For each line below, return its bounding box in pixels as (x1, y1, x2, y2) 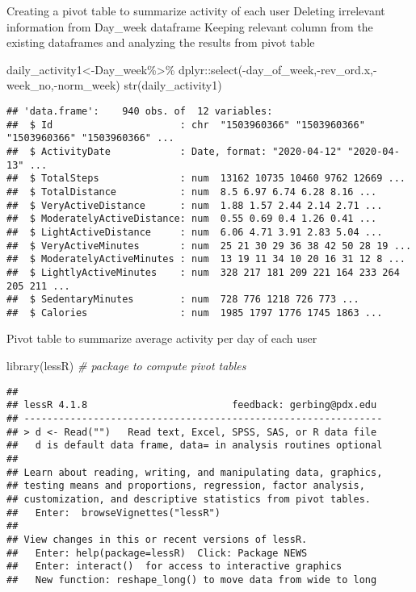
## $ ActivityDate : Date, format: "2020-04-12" (6, 145, 342, 157)
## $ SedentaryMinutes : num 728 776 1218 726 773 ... (6, 294, 359, 306)
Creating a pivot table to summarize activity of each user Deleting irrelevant (6, 2, 385, 19)
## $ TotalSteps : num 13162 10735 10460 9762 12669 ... (6, 173, 405, 185)
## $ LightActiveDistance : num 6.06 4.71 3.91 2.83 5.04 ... (6, 226, 383, 238)
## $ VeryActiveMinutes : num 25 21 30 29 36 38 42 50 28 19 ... (6, 240, 412, 252)
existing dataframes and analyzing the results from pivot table (6, 34, 315, 51)
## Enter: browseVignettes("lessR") (6, 507, 221, 519)
